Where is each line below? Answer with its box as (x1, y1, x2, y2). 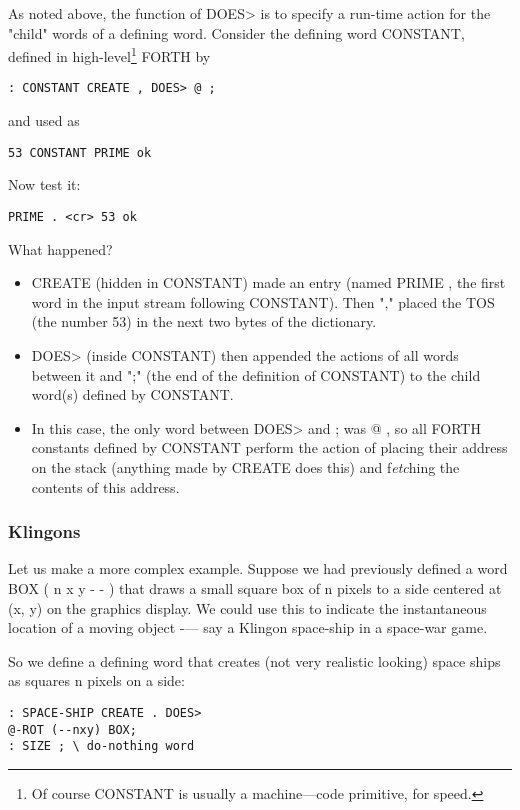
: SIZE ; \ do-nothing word (8, 739, 195, 754)
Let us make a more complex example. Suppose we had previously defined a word (8, 558, 508, 579)
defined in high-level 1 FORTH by (8, 43, 211, 66)
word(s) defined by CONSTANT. (31, 384, 234, 405)
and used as (8, 110, 80, 131)
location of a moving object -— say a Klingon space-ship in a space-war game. (8, 617, 488, 638)
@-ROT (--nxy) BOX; (8, 722, 137, 737)
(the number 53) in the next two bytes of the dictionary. (31, 311, 377, 332)
